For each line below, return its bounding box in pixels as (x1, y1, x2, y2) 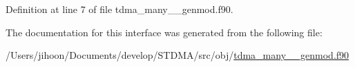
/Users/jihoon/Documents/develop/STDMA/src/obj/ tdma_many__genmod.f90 (6, 48, 349, 62)
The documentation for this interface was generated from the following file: (6, 25, 323, 39)
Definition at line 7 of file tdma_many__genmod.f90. (6, 2, 233, 16)
